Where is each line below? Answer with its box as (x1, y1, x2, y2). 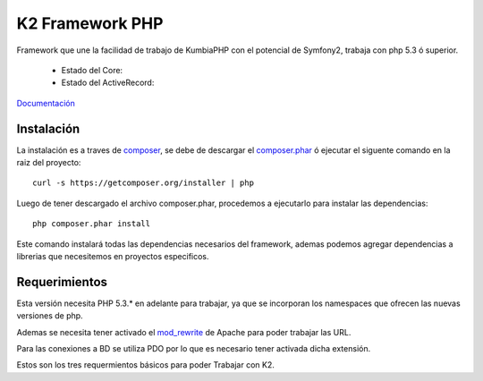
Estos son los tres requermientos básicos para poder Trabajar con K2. (16, 360, 275, 370)
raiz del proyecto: (16, 157, 81, 168)
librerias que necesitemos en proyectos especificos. (16, 250, 209, 261)
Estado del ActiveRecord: (61, 77, 155, 89)
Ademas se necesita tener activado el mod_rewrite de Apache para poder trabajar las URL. (16, 326, 352, 337)
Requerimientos (16, 274, 107, 290)
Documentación (16, 97, 76, 108)
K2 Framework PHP (16, 13, 164, 33)
